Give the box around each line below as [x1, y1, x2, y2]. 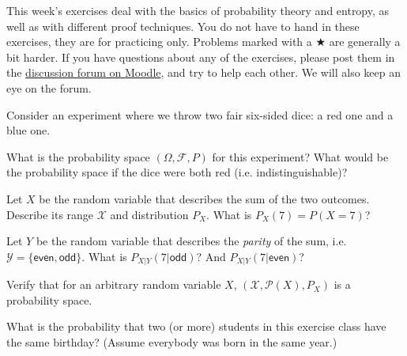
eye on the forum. [6, 79, 92, 96]
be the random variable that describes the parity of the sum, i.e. [36, 233, 347, 249]
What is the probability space [6, 148, 150, 165]
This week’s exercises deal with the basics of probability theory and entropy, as [6, 2, 390, 18]
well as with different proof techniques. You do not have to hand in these [6, 17, 360, 34]
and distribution [110, 206, 189, 222]
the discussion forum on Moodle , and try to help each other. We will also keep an [6, 64, 401, 81]
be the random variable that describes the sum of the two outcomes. [39, 190, 370, 206]
